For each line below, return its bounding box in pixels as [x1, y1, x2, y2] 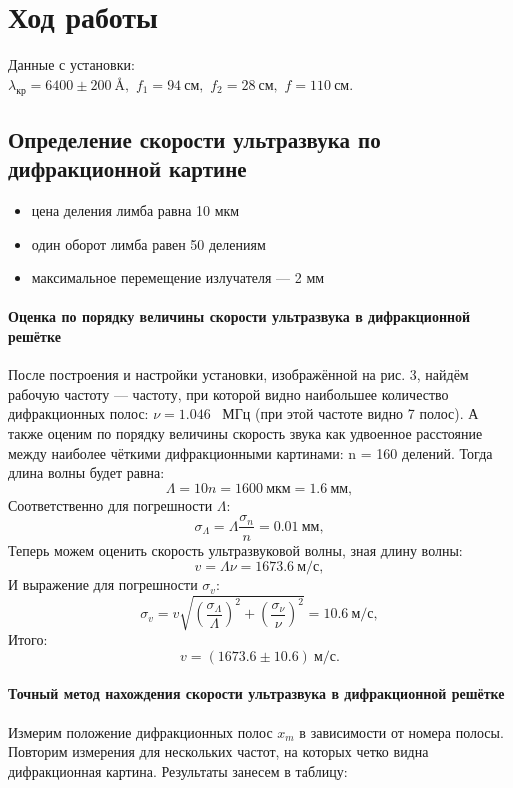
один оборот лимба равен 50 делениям [31, 233, 266, 254]
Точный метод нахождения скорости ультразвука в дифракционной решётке [8, 683, 505, 704]
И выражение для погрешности [8, 574, 198, 595]
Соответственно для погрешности [8, 494, 213, 515]
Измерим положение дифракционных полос [8, 721, 273, 742]
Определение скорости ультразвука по [8, 123, 381, 154]
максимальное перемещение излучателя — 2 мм [31, 267, 325, 288]
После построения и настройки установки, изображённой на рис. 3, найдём [8, 364, 469, 385]
